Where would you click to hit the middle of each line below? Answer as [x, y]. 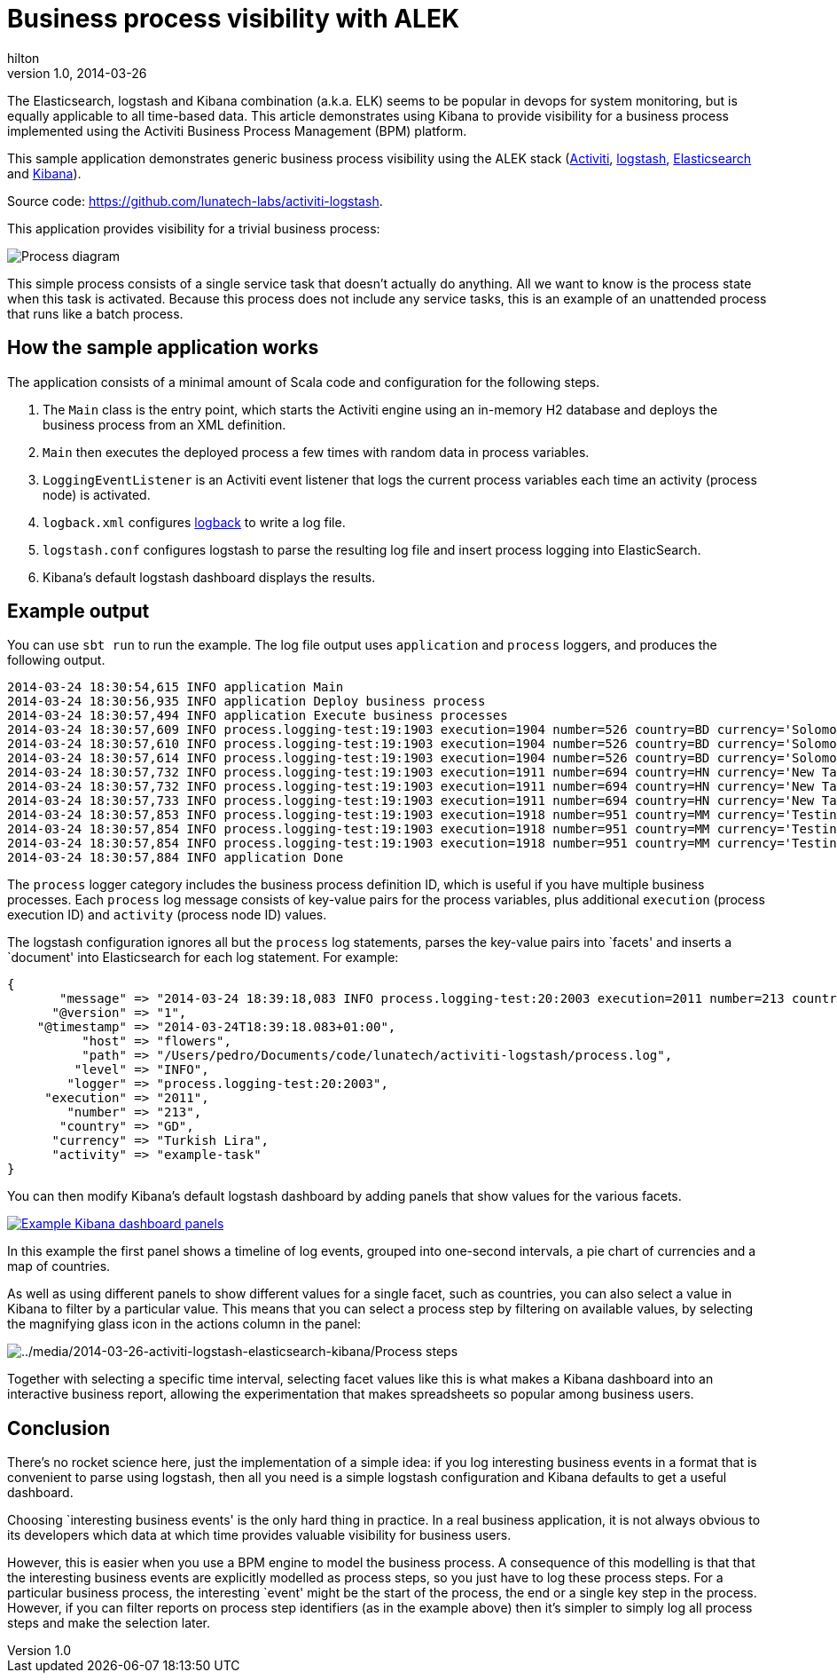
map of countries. [59, 1266]
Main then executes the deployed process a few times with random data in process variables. [316, 452]
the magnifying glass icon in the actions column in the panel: [184, 1324]
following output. [56, 660]
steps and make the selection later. [109, 1623]
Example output [78, 611]
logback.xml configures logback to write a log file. [194, 522]
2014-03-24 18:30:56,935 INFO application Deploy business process [246, 702]
